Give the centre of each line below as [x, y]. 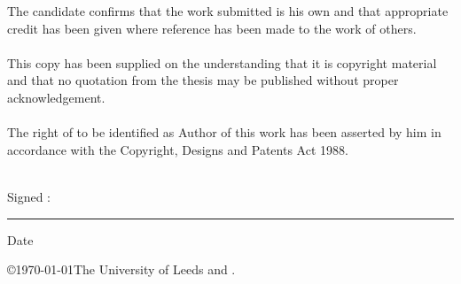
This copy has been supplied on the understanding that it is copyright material [222, 62]
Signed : [29, 196]
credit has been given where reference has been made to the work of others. [212, 28]
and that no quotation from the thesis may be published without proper [203, 80]
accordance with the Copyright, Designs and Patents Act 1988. [178, 149]
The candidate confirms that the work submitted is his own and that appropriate [228, 11]
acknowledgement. [56, 97]
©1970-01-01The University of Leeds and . [121, 269]
